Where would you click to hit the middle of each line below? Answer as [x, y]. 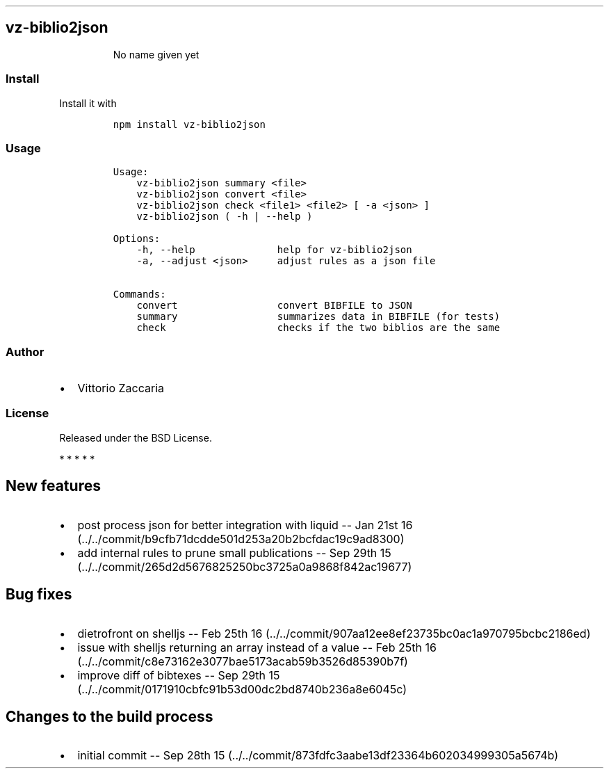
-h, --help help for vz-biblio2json [274, 250]
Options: [137, 239]
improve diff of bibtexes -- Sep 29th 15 [179, 675]
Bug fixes [39, 595]
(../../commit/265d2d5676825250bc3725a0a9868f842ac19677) [245, 566]
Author [25, 352]
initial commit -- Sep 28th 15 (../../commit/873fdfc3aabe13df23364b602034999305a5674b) [318, 756]
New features [53, 486]
